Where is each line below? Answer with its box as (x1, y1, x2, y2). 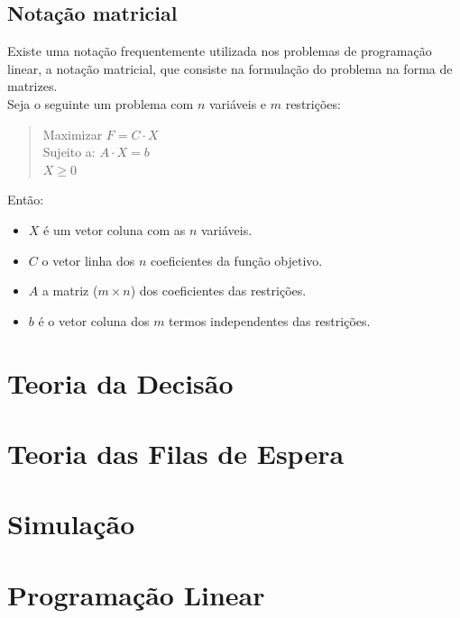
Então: (7, 190, 44, 209)
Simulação (7, 505, 135, 542)
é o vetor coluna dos (38, 311, 150, 330)
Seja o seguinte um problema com (7, 94, 194, 113)
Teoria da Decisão (7, 364, 234, 401)
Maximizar (42, 124, 103, 143)
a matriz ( (41, 281, 98, 300)
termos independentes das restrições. (169, 311, 371, 330)
